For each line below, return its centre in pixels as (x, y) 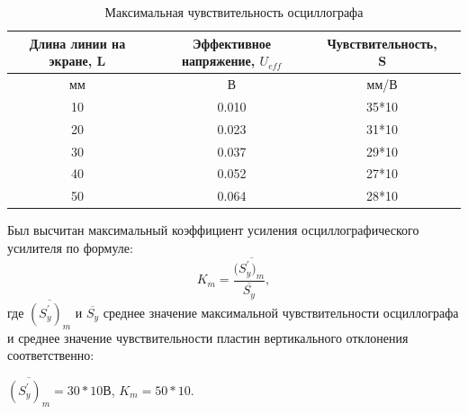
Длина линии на (77, 43)
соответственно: (51, 355)
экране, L (77, 61)
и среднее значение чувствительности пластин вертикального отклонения (208, 337)
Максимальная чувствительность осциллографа (234, 12)
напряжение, (218, 61)
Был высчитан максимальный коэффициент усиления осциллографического (213, 230)
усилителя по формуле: (70, 247)
